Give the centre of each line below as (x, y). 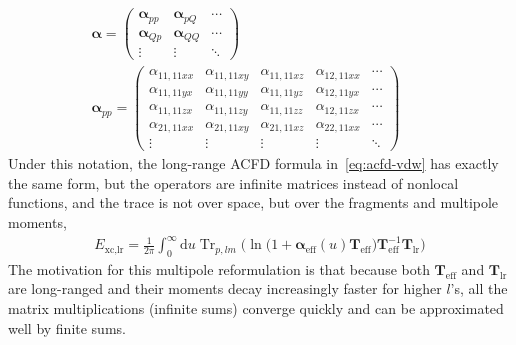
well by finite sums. (67, 327)
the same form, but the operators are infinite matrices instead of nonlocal (233, 182)
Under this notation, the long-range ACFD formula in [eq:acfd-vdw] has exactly (253, 163)
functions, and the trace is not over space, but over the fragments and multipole (253, 202)
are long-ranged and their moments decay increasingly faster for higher (225, 288)
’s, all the (479, 288)
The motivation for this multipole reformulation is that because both (219, 268)
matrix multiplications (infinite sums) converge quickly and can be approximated (256, 308)
